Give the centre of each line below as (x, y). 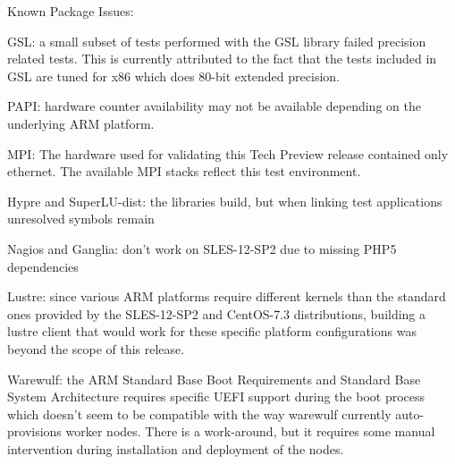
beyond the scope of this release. (96, 348)
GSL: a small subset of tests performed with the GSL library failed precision (217, 41)
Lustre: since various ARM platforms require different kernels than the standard (227, 296)
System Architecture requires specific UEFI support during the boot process (216, 397)
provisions (34, 431)
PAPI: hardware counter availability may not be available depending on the (214, 106)
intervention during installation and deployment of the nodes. (176, 448)
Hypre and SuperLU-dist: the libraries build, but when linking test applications (225, 201)
